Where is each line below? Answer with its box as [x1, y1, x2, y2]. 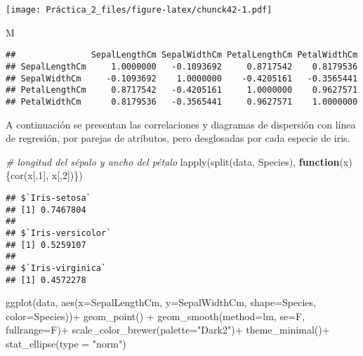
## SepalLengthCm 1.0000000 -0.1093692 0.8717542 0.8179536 [6, 61, 358, 72]
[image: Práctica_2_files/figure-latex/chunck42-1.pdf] [6, 5, 272, 15]
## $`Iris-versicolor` [6, 228, 112, 238]
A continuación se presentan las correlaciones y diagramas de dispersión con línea [6, 117, 356, 131]
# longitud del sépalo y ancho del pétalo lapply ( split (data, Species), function [6, 154, 340, 169]
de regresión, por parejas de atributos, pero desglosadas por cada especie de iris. [6, 131, 350, 145]
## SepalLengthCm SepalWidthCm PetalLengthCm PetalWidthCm [6, 50, 358, 60]
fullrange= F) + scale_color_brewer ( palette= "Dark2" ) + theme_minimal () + [6, 322, 330, 337]
